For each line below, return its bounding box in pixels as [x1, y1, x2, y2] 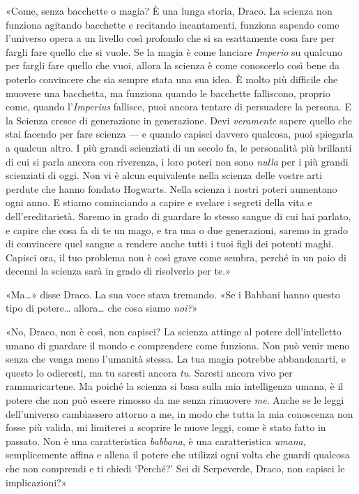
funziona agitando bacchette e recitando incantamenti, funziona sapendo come [6, 17, 339, 31]
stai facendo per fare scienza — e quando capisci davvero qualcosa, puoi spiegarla [6, 126, 353, 141]
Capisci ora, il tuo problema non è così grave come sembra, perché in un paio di [6, 249, 346, 264]
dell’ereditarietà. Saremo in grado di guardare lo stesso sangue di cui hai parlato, [6, 208, 351, 223]
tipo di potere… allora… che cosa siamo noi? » [6, 300, 198, 315]
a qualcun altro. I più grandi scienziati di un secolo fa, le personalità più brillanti [6, 140, 352, 154]
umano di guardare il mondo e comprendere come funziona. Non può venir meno [6, 337, 350, 352]
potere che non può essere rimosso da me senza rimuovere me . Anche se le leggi [6, 393, 344, 407]
